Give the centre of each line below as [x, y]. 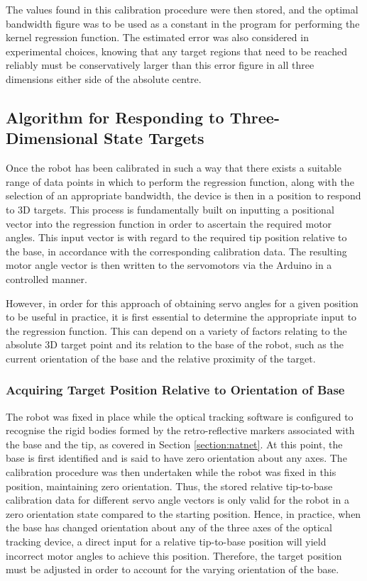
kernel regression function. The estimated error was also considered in [157, 37]
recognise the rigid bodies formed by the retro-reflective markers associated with [180, 430]
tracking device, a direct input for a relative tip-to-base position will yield [166, 542]
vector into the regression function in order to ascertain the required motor [169, 223]
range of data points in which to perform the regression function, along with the [180, 181]
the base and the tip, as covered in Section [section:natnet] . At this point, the [174, 444]
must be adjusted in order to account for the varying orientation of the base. [172, 569]
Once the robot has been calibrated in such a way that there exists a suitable [174, 168]
